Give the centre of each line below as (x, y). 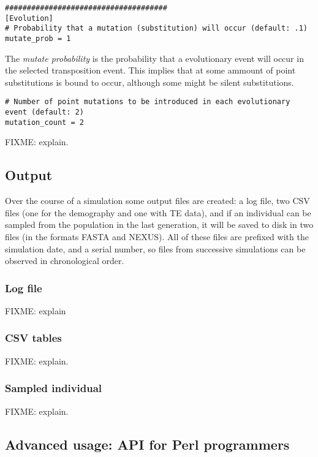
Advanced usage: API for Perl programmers (147, 444)
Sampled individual (54, 388)
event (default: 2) (44, 112)
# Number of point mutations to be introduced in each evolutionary (148, 102)
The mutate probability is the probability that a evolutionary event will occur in (154, 58)
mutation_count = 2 (44, 122)
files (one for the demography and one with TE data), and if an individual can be (158, 212)
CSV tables (33, 338)
